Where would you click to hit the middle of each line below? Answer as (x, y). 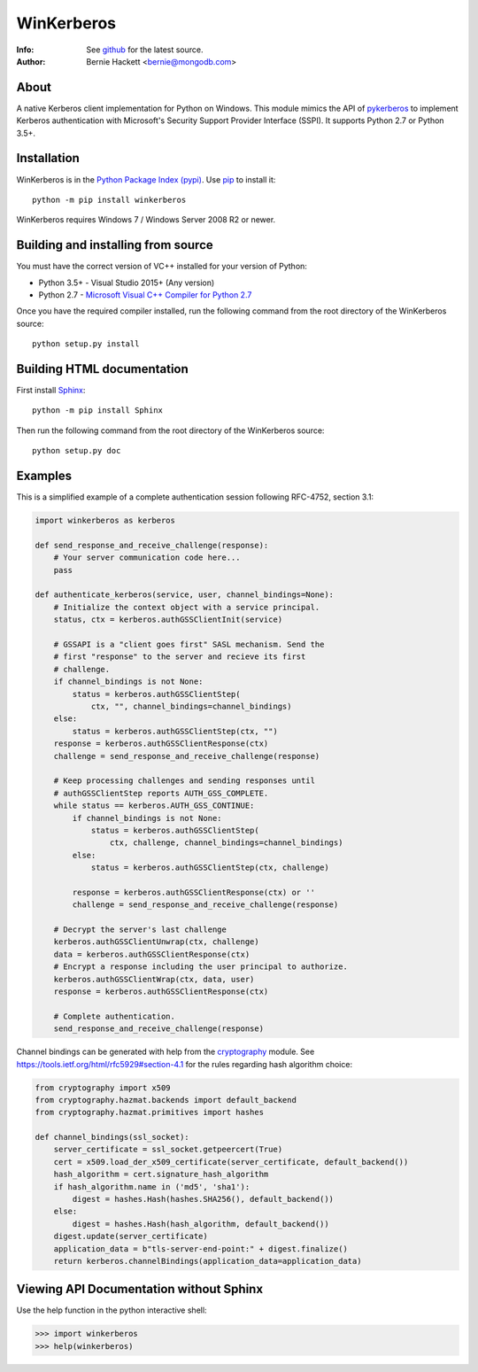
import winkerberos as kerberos (105, 521)
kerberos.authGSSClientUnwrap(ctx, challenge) (157, 942)
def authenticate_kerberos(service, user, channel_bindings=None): (185, 595)
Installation (48, 158)
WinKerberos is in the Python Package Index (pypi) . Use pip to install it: (146, 179)
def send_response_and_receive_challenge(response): (152, 545)
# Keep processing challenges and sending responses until (185, 781)
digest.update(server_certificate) (131, 1236)
